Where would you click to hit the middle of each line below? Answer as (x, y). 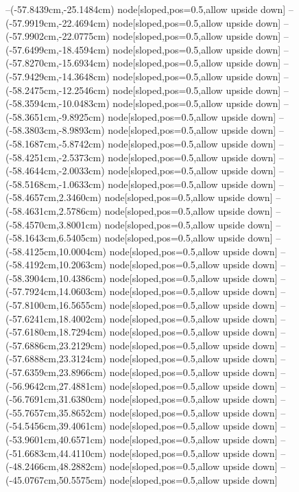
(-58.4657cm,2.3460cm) (53, 197)
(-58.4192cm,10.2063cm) (56, 265)
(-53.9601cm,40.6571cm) (56, 439)
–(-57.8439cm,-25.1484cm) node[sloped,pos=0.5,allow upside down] (146, 9)
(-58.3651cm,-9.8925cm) (55, 116)
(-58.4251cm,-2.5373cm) (55, 157)
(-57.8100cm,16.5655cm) (56, 305)
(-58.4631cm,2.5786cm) (53, 210)
